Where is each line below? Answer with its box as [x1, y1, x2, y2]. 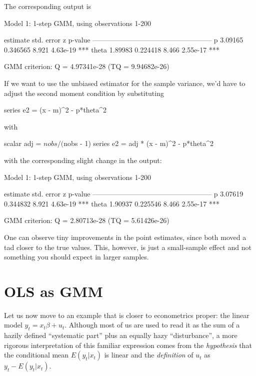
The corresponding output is [4, 1, 91, 11]
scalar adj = [4, 138, 41, 148]
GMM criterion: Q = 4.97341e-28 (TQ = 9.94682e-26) [4, 61, 169, 71]
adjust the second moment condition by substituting [4, 87, 164, 98]
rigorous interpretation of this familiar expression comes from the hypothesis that [4, 339, 252, 350]
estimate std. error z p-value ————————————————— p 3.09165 [4, 34, 243, 45]
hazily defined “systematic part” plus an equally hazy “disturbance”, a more [4, 330, 237, 340]
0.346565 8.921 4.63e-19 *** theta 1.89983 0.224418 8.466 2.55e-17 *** [4, 44, 219, 54]
